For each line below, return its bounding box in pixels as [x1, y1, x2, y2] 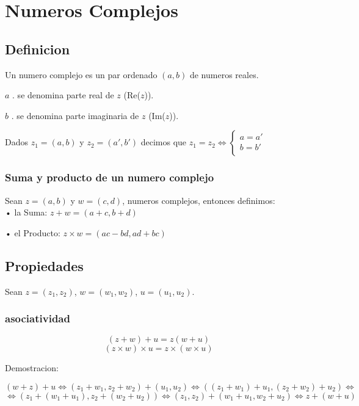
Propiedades [5, 256, 84, 275]
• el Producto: [5, 226, 60, 239]
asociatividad [5, 311, 70, 326]
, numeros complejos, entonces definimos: [122, 194, 275, 206]
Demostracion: [5, 361, 59, 374]
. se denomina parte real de [12, 89, 114, 101]
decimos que [140, 136, 187, 148]
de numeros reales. [189, 68, 259, 81]
